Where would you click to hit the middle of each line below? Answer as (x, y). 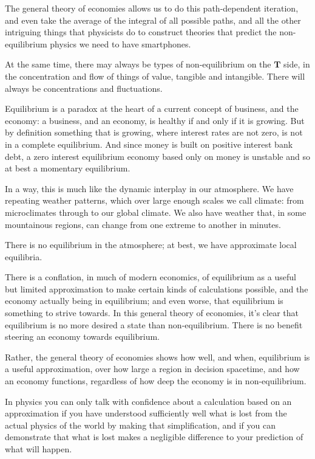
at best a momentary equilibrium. (68, 168)
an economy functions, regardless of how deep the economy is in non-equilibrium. (156, 381)
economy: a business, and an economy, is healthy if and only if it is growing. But (155, 120)
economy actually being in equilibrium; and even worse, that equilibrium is (144, 301)
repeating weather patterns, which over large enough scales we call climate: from (154, 200)
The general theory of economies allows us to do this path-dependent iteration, (152, 8)
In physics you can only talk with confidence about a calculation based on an (148, 401)
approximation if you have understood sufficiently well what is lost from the (146, 413)
